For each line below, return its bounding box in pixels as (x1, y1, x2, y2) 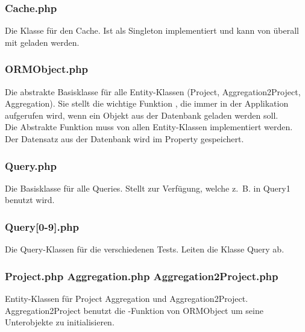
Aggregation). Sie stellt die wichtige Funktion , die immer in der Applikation (5, 97, 289, 110)
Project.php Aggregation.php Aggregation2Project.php (5, 268, 278, 283)
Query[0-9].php (5, 219, 79, 234)
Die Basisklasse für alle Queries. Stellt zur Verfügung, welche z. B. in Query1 (5, 181, 291, 194)
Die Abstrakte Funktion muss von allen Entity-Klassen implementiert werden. (5, 121, 293, 133)
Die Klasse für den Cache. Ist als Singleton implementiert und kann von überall (5, 24, 299, 37)
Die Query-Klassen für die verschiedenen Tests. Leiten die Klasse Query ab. (5, 243, 285, 255)
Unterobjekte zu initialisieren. (5, 316, 115, 328)
